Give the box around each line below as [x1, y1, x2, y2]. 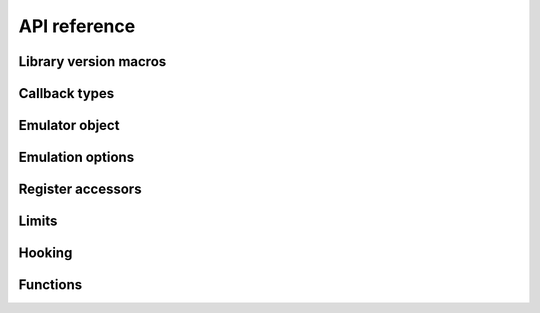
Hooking [18, 245, 73, 262]
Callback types [18, 85, 115, 102]
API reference [18, 15, 136, 37]
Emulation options [18, 149, 135, 166]
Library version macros [18, 53, 167, 70]
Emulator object [18, 117, 120, 134]
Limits [18, 213, 58, 230]
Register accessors [18, 181, 142, 198]
